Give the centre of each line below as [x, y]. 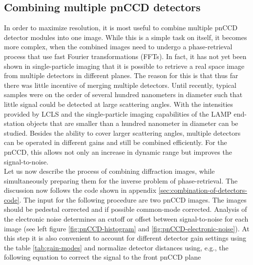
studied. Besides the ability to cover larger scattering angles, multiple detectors [122, 132]
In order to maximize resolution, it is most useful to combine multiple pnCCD [121, 28]
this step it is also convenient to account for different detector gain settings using [125, 238]
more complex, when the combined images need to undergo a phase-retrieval [118, 47]
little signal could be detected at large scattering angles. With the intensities [119, 104]
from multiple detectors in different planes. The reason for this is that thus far [121, 75]
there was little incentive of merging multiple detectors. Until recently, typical [120, 85]
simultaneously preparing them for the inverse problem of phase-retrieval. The [121, 180]
